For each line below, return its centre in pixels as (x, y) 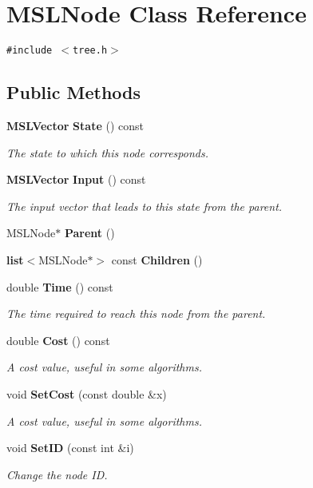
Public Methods (74, 92)
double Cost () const (58, 340)
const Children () (157, 259)
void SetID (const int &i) (70, 448)
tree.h (90, 51)
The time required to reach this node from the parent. (136, 313)
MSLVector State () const (75, 125)
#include (30, 51)
